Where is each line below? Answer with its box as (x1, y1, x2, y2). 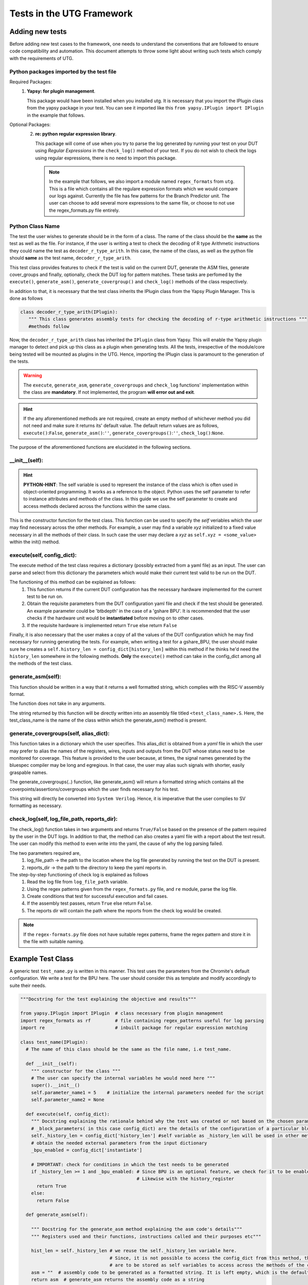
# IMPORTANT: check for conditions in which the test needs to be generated (31, 1162, 229, 1167)
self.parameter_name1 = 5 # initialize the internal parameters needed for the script (31, 1090, 264, 1095)
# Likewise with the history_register (137, 1176, 235, 1182)
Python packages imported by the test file (9, 68, 117, 75)
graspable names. (9, 769, 48, 776)
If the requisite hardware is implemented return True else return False (27, 622, 177, 628)
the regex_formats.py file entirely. (49, 207, 120, 213)
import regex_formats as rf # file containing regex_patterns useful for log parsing (20, 1018, 264, 1023)
